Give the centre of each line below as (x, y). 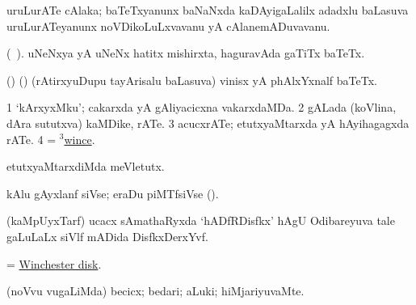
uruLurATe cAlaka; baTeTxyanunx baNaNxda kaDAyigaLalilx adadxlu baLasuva (208, 10)
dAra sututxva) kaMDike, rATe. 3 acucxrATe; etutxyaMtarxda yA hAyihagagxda (208, 123)
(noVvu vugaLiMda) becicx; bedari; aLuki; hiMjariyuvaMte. (155, 291)
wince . (80, 139)
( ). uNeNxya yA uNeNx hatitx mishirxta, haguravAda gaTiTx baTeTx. (186, 53)
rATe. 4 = (32, 139)
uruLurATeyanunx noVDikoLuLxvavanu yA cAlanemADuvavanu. (168, 25)
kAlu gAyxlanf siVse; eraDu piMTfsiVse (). (113, 193)
